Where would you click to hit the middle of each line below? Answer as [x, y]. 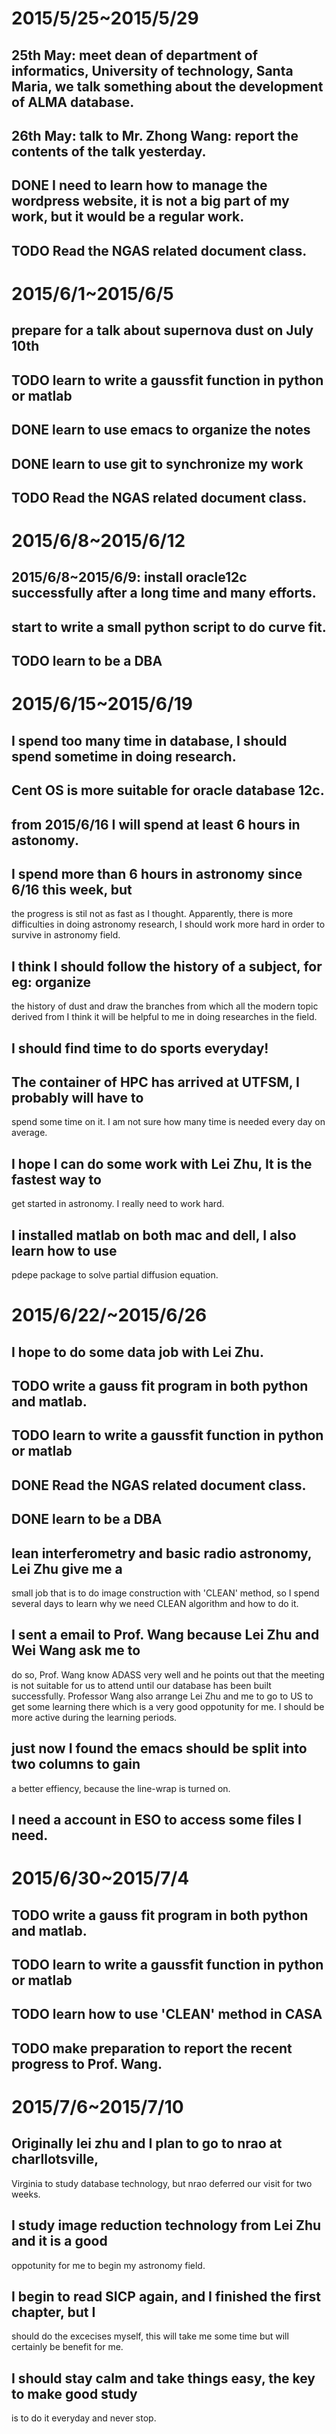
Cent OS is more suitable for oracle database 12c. [168, 790]
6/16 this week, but [72, 890]
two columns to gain [76, 1764]
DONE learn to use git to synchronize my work [157, 463]
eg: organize [51, 982]
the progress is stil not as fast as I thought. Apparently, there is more [152, 914]
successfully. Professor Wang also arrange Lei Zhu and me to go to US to [162, 1696]
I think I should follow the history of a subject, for [167, 966]
